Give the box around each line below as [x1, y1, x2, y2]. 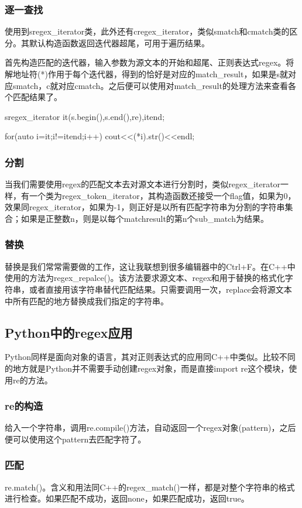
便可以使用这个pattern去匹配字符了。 [5, 433, 146, 445]
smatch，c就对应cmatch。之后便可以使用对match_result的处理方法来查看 [12, 79, 288, 91]
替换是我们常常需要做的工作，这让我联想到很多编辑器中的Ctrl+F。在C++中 [5, 260, 296, 272]
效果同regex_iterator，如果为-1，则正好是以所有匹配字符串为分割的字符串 [5, 201, 285, 213]
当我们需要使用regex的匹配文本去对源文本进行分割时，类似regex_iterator [5, 178, 281, 190]
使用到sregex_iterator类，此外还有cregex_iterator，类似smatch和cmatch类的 [5, 25, 290, 37]
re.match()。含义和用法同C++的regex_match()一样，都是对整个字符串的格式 [5, 480, 295, 493]
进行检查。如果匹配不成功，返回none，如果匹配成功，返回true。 [5, 492, 249, 504]
